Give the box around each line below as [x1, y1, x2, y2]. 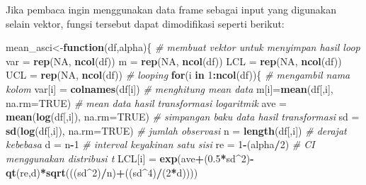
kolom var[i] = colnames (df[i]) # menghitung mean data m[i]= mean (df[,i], [6, 81, 333, 96]
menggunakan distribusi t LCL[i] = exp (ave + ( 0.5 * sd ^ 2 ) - [6, 150, 254, 165]
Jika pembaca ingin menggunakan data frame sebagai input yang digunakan [6, 2, 337, 16]
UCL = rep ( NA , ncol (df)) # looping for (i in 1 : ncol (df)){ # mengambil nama [6, 67, 350, 82]
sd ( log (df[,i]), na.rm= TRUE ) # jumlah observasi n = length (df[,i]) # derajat [6, 123, 347, 138]
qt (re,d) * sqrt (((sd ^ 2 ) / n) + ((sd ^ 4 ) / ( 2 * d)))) [6, 164, 198, 179]
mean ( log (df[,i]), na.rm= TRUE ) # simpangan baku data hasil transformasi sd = [6, 109, 360, 124]
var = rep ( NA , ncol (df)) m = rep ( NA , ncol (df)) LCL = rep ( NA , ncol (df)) [6, 53, 342, 68]
